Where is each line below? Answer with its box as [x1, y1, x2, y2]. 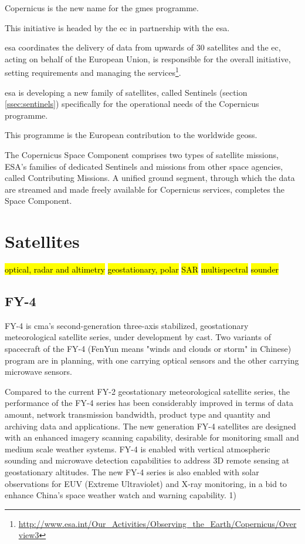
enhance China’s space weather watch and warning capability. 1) [5, 489, 236, 501]
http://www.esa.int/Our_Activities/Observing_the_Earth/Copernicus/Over [18, 517, 297, 529]
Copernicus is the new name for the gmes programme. [5, 2, 199, 14]
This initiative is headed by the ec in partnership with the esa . [5, 21, 230, 33]
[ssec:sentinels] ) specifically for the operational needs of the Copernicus [5, 98, 259, 110]
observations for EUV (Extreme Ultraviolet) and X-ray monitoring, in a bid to [5, 477, 287, 489]
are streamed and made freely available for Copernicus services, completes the [5, 183, 284, 195]
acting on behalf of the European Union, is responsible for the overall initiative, [5, 52, 291, 65]
